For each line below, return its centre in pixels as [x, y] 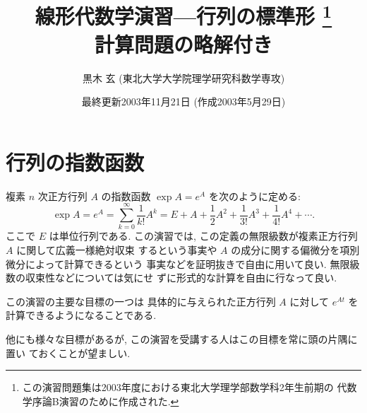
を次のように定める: [254, 196]
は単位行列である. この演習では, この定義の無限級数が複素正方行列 [203, 236]
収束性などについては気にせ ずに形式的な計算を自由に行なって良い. [181, 278]
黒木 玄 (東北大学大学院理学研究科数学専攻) [183, 77]
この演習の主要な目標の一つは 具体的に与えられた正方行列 [141, 301]
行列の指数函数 [75, 162]
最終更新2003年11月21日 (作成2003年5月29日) [183, 101]
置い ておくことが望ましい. [68, 353]
